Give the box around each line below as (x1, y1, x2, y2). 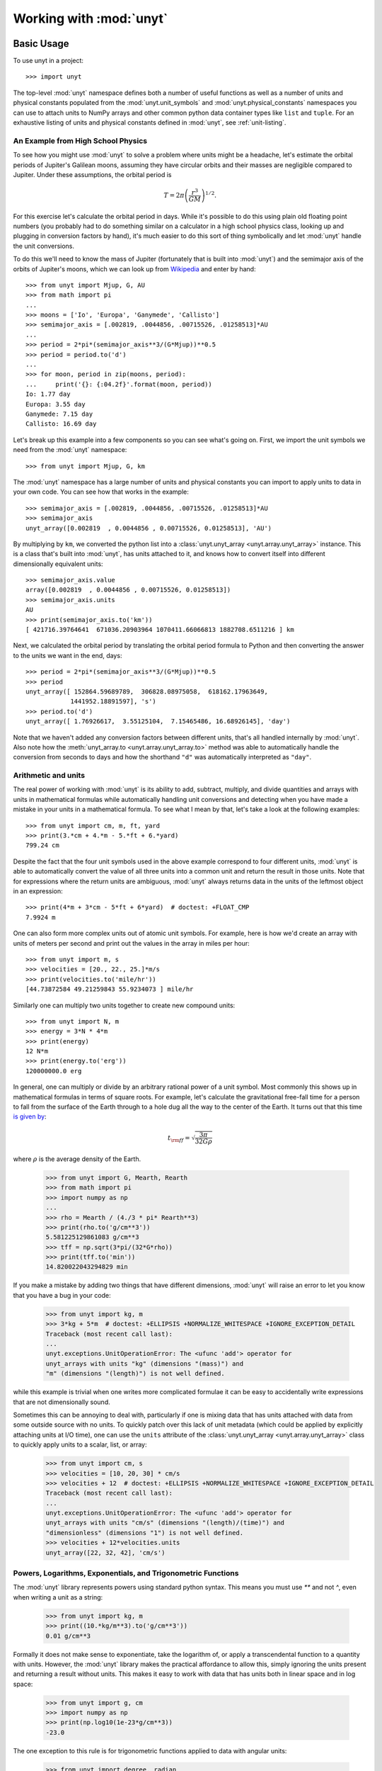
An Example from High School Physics (13, 135, 148, 145)
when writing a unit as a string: (13, 1592, 103, 1601)
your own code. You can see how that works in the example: (13, 487, 189, 496)
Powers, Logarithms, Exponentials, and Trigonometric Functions (13, 1568, 239, 1578)
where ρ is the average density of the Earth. (13, 1155, 141, 1163)
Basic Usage (13, 38, 69, 50)
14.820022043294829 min (45, 1263, 129, 1271)
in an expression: (13, 886, 63, 895)
